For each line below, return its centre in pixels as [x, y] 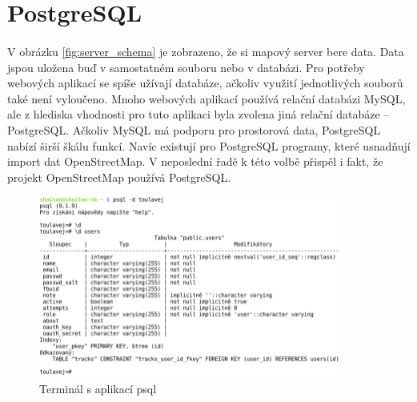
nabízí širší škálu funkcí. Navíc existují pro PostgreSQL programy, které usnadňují [209, 145]
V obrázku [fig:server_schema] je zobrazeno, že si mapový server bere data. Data [206, 51]
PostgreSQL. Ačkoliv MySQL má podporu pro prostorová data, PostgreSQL [194, 129]
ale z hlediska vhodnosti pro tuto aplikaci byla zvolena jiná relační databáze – [198, 114]
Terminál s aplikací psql [98, 388]
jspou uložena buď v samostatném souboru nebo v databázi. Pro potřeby [186, 67]
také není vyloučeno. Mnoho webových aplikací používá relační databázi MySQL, [206, 98]
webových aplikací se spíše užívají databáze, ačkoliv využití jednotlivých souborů [205, 83]
